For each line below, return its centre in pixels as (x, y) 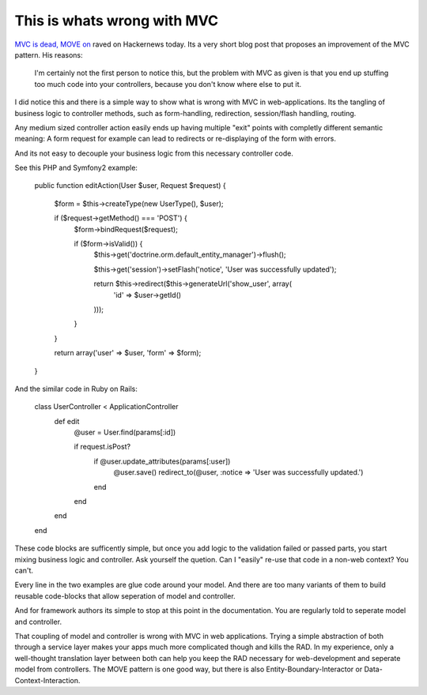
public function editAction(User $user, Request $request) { (130, 186)
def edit (67, 421)
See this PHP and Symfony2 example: (76, 168)
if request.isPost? (102, 447)
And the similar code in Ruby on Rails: (76, 389)
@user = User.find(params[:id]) (125, 432)
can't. (24, 570)
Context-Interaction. (47, 680)
